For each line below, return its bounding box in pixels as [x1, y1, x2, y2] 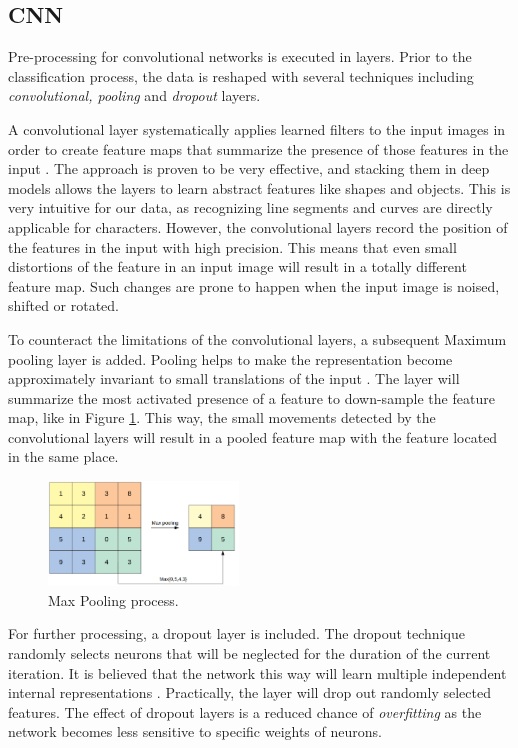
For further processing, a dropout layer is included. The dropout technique [8, 623, 465, 644]
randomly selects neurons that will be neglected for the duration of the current [8, 643, 491, 664]
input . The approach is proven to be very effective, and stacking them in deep [8, 158, 490, 179]
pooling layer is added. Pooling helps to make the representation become [8, 348, 453, 369]
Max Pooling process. [48, 589, 179, 610]
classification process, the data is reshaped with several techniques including [8, 65, 474, 86]
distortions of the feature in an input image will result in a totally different [8, 256, 467, 277]
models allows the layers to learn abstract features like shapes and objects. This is [8, 177, 511, 198]
